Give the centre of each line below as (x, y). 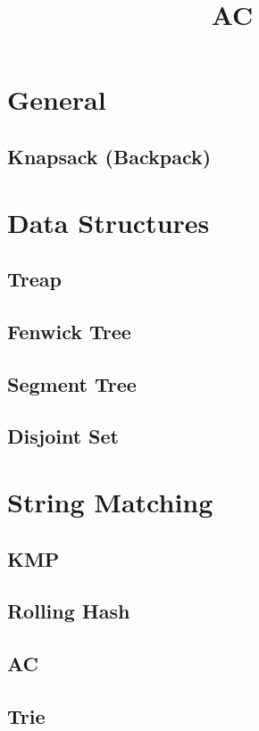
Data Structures (109, 222)
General (57, 100)
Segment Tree (72, 383)
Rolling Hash (69, 611)
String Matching (110, 502)
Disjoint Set (63, 436)
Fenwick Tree (69, 331)
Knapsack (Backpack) (109, 156)
